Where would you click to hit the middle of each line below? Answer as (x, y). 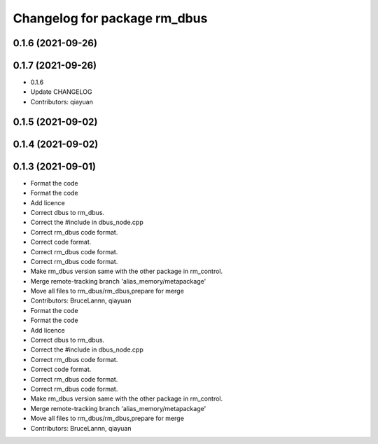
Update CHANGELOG (61, 92)
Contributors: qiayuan (62, 102)
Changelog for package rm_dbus (110, 18)
